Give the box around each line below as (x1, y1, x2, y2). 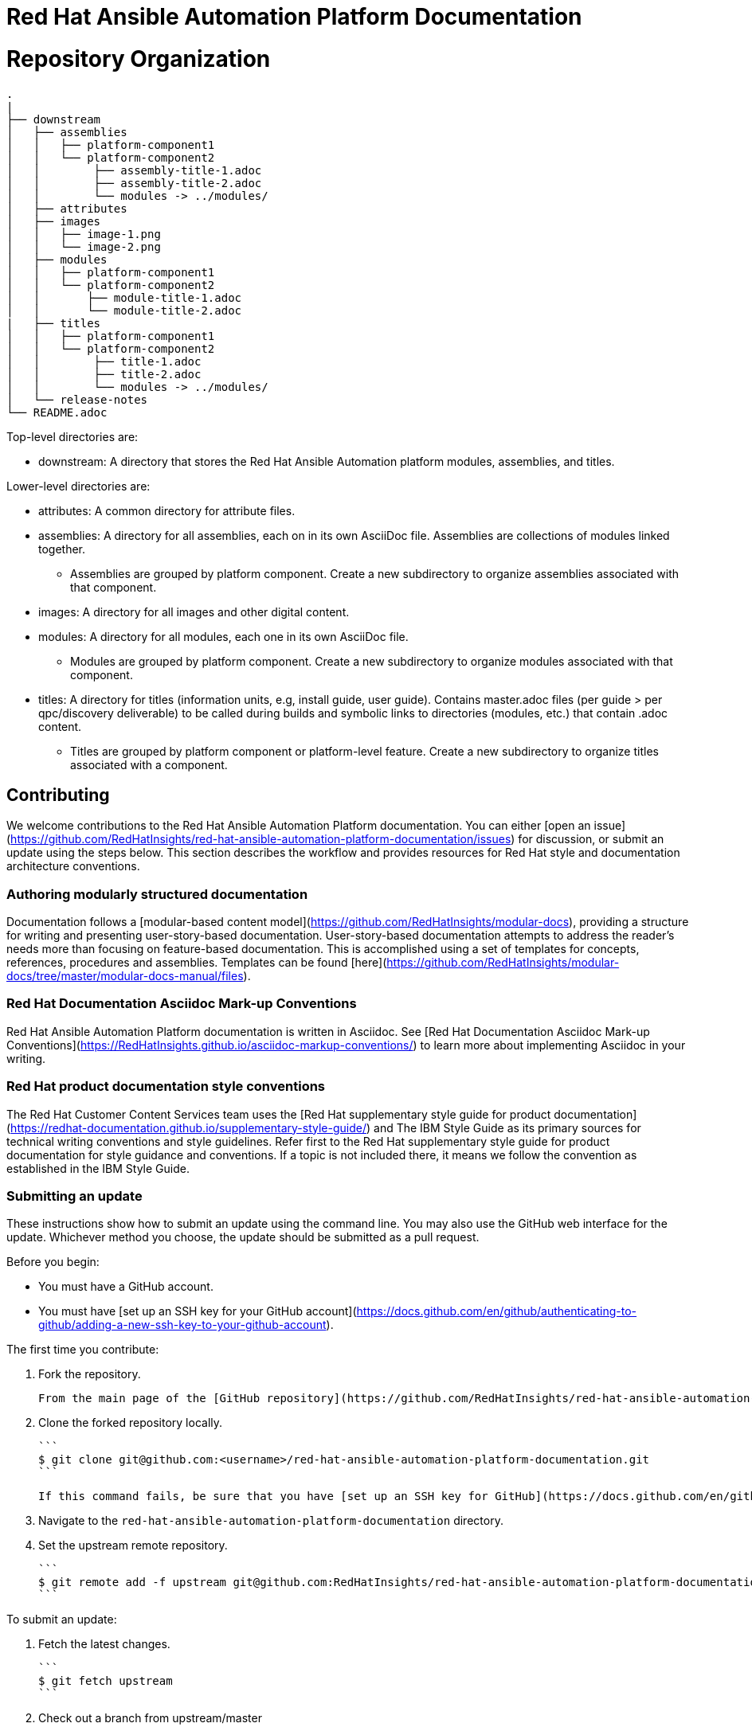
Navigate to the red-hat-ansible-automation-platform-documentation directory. (38, 1514, 503, 1528)
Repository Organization (6, 45, 271, 72)
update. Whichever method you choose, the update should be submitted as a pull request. (6, 1230, 480, 1245)
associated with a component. (70, 757, 228, 772)
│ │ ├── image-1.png (6, 227, 161, 240)
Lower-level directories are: (6, 479, 151, 493)
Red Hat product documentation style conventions (6, 1078, 326, 1095)
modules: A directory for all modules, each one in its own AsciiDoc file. (38, 629, 409, 643)
